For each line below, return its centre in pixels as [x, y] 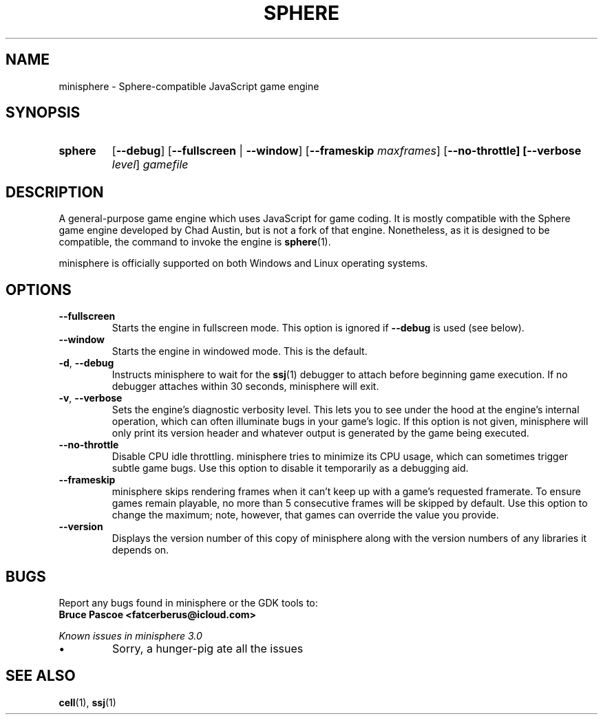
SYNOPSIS [43, 113]
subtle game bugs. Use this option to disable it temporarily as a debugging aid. [290, 468]
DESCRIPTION [55, 192]
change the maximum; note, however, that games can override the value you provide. [305, 515]
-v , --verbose [91, 398]
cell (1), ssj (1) [87, 702]
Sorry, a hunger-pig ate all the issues [208, 648]
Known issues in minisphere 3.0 [130, 635]
